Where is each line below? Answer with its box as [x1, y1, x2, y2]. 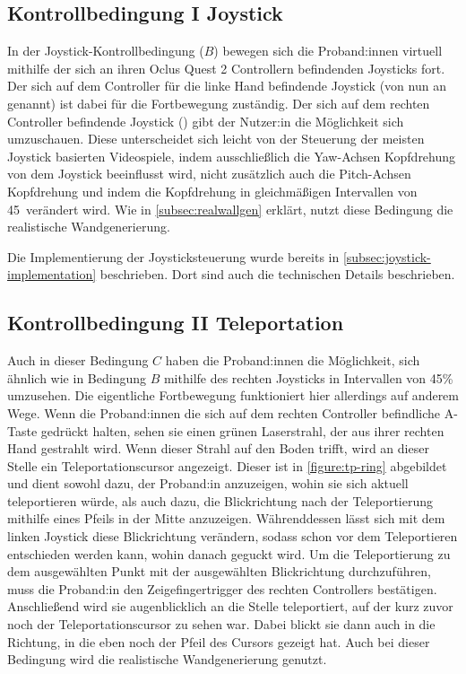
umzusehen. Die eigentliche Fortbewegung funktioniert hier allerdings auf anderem [7, 386, 459, 405]
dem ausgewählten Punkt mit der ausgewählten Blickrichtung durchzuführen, [7, 562, 431, 581]
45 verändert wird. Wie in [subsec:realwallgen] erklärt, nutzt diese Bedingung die [7, 199, 453, 218]
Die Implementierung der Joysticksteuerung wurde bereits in [7, 247, 340, 266]
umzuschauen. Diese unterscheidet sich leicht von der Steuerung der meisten [7, 129, 425, 148]
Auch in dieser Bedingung [7, 351, 149, 370]
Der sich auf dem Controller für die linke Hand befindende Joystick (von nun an [7, 76, 446, 95]
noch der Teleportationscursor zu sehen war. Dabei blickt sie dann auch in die [7, 615, 436, 634]
